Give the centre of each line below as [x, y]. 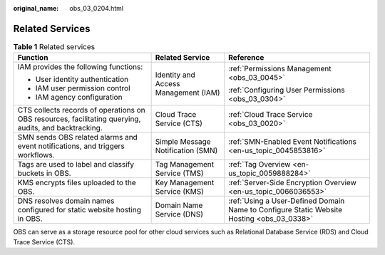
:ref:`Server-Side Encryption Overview [292, 183]
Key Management [185, 183]
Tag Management [184, 165]
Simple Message [183, 142]
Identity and [175, 75]
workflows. [36, 155]
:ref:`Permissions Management [280, 69]
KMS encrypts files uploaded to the [77, 183]
